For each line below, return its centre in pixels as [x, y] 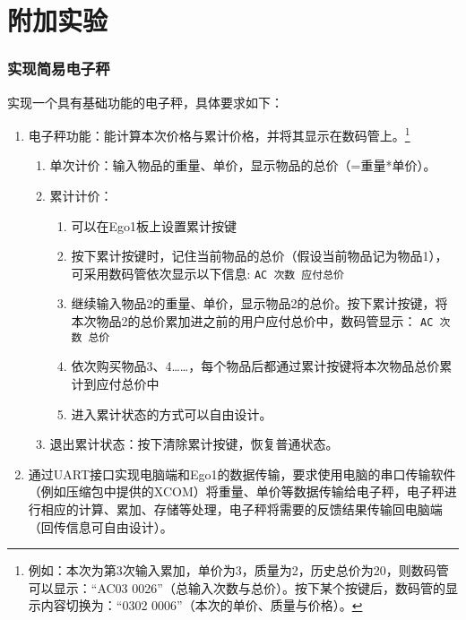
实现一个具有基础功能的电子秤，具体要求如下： [145, 102]
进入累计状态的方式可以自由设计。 [172, 413]
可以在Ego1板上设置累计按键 [154, 225]
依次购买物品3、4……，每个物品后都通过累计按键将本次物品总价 [255, 366]
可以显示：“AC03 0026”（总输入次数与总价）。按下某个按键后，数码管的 [237, 587]
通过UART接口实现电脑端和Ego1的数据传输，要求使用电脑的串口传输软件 [242, 474]
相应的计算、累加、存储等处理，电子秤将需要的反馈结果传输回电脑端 [242, 508]
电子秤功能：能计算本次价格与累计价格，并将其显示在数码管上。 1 [219, 134]
